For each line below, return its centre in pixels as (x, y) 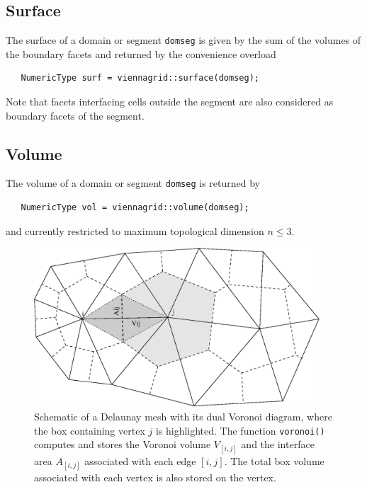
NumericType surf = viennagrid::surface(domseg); (140, 78)
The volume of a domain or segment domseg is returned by (133, 183)
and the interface (278, 444)
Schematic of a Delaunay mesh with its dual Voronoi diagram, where (183, 417)
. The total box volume (274, 460)
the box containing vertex (90, 430)
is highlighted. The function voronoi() (240, 430)
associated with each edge (140, 460)
